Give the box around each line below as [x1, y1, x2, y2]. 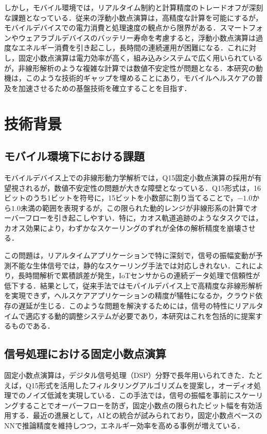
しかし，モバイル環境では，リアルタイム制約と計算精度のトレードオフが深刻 [4, 2, 263, 12]
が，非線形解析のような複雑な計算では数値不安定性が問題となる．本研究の [4, 62, 256, 73]
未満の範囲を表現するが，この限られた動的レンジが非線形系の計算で [20, 202, 251, 213]
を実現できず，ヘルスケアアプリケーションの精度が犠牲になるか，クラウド [4, 290, 256, 301]
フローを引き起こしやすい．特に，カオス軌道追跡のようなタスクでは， [25, 212, 263, 223]
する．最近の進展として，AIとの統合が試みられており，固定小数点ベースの [11, 410, 262, 421]
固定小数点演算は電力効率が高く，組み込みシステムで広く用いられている [18, 52, 263, 63]
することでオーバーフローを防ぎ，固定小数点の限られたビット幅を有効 [18, 400, 255, 410]
